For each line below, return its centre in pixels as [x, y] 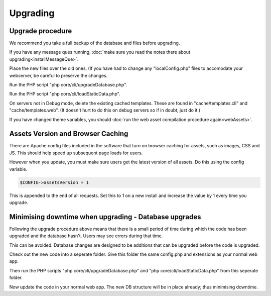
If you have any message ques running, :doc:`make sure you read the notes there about [100, 52]
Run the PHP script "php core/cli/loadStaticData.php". [65, 94]
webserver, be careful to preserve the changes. [58, 75]
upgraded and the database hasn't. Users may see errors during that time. [86, 236]
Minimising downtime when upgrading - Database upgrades [105, 217]
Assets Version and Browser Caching [69, 134]
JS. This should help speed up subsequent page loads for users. [76, 153]
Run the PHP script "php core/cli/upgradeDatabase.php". [68, 85]
